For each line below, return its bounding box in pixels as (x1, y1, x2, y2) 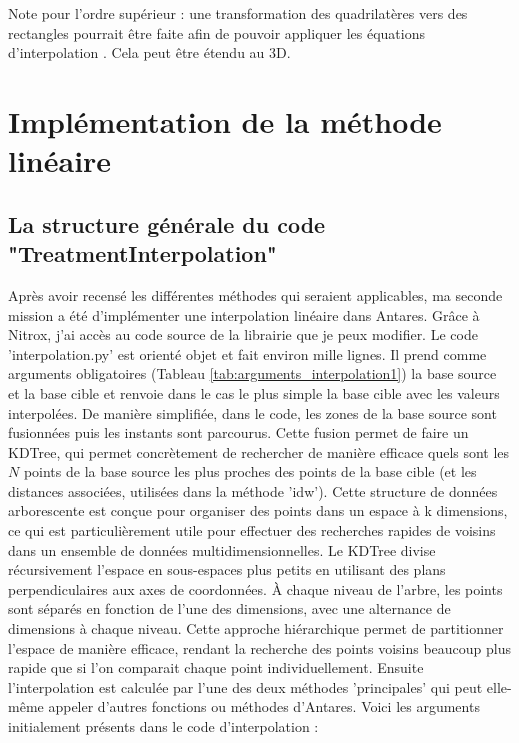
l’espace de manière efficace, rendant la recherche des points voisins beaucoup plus (8, 637, 512, 658)
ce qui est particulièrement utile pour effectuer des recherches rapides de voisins (8, 520, 496, 541)
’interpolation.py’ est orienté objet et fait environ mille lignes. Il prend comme (8, 343, 487, 364)
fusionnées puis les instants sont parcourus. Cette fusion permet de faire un (8, 422, 469, 443)
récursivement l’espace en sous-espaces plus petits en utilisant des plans (8, 559, 446, 580)
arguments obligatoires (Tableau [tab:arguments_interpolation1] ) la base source (8, 363, 497, 384)
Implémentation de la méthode (8, 100, 442, 141)
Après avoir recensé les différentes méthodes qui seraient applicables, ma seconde (8, 284, 503, 305)
